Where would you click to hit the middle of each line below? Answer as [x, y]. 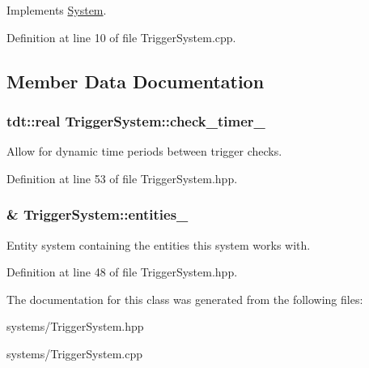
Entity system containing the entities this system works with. [159, 244]
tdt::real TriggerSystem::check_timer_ [136, 120]
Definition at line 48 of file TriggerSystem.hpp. [122, 272]
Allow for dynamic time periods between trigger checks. [144, 151]
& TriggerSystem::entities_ [98, 214]
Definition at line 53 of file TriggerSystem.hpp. [122, 178]
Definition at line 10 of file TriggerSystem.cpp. [121, 37]
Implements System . [57, 10]
